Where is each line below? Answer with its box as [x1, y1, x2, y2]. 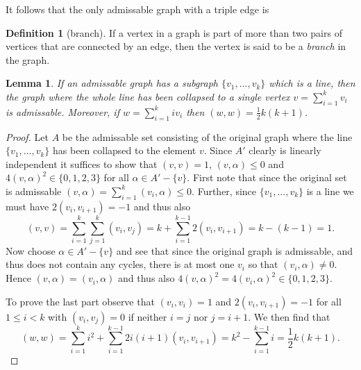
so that [248, 257, 278, 271]
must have [6, 199, 49, 213]
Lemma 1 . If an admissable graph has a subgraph [6, 76, 218, 90]
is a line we [306, 183, 354, 198]
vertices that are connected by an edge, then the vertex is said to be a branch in [6, 39, 346, 53]
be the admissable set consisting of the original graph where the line [62, 129, 353, 144]
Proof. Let [6, 129, 49, 144]
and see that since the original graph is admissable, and [116, 243, 353, 258]
